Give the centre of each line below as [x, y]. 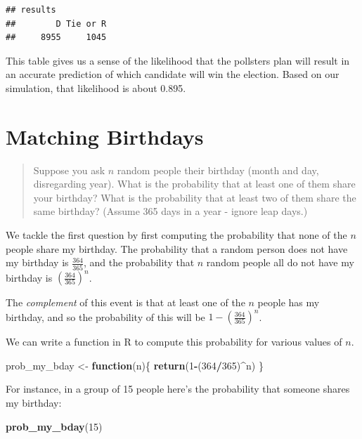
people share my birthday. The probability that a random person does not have [177, 248]
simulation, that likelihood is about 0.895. [96, 87]
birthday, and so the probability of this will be [105, 316]
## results [31, 10]
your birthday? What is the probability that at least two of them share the [195, 197]
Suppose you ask [69, 170]
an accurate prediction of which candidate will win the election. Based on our [173, 74]
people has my [289, 302]
